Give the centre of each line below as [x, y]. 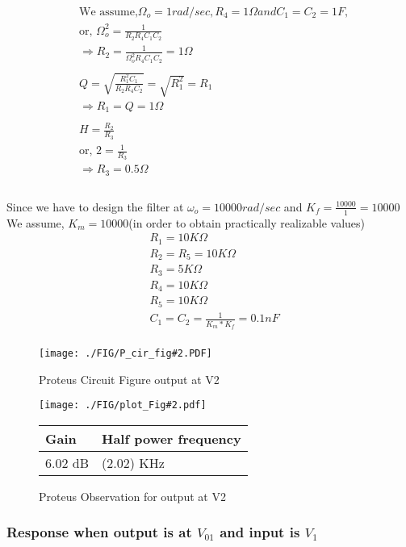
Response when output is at [99, 532]
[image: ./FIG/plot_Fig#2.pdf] [123, 405]
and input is [260, 532]
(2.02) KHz [133, 462]
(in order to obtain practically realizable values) [247, 222]
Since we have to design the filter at [95, 206]
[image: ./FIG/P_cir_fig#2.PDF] [126, 353]
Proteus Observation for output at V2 [132, 496]
